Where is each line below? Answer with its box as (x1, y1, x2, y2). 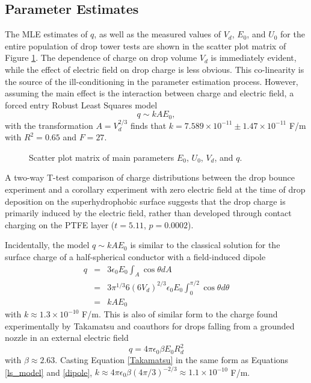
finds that (130, 119, 167, 131)
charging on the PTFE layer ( (5, 218, 115, 231)
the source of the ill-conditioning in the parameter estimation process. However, (5, 75, 298, 87)
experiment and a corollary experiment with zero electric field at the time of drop (5, 183, 306, 195)
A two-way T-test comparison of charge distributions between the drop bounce (5, 171, 295, 184)
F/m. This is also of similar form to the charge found (82, 308, 278, 320)
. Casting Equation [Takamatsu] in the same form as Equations (55, 353, 289, 366)
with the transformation (5, 119, 93, 131)
